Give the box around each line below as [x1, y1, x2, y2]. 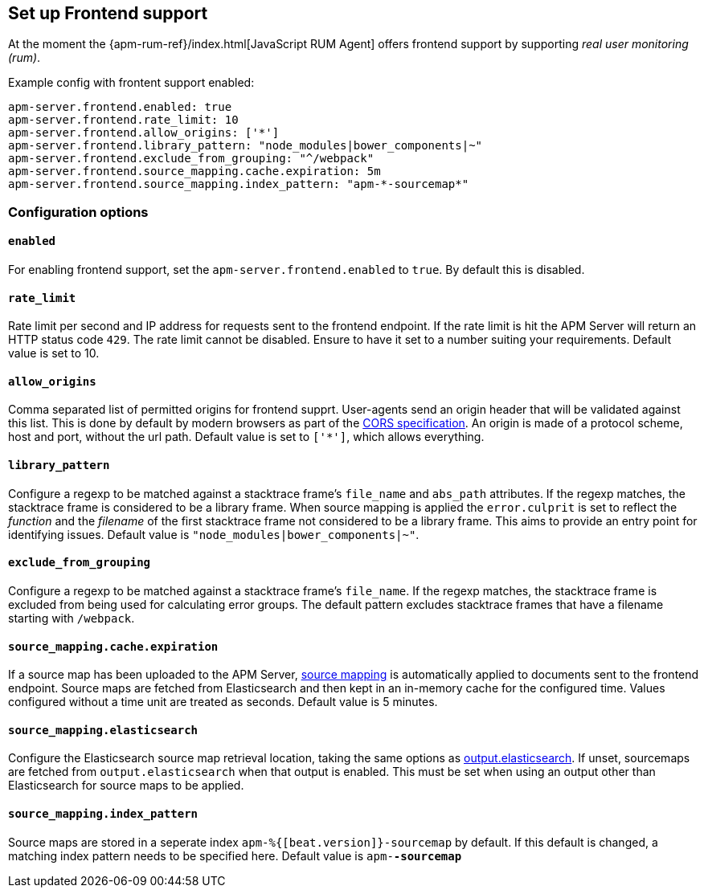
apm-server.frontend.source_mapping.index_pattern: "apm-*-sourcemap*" [8, 178, 469, 191]
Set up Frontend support [8, 3, 208, 23]
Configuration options [8, 203, 149, 220]
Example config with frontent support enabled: [8, 76, 255, 90]
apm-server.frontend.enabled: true [8, 100, 232, 114]
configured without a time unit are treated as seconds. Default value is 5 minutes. [8, 695, 438, 709]
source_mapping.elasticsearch [8, 723, 199, 737]
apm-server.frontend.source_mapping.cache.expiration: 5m [8, 165, 381, 178]
